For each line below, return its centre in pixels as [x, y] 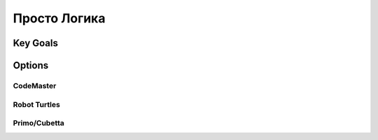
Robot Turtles [37, 104]
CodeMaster [35, 85]
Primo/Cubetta [38, 123]
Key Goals [36, 43]
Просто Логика [59, 18]
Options [31, 65]
